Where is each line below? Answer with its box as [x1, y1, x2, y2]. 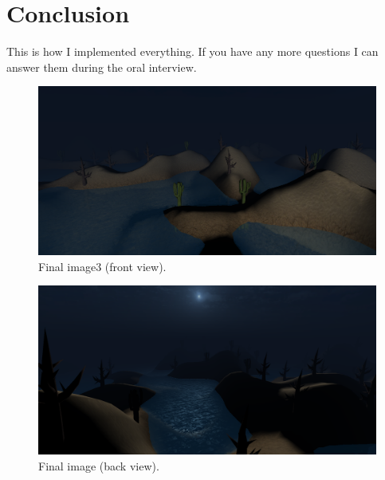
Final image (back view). [38, 457, 159, 474]
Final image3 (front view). [38, 258, 167, 274]
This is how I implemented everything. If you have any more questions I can [6, 43, 379, 60]
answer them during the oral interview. [6, 58, 197, 75]
